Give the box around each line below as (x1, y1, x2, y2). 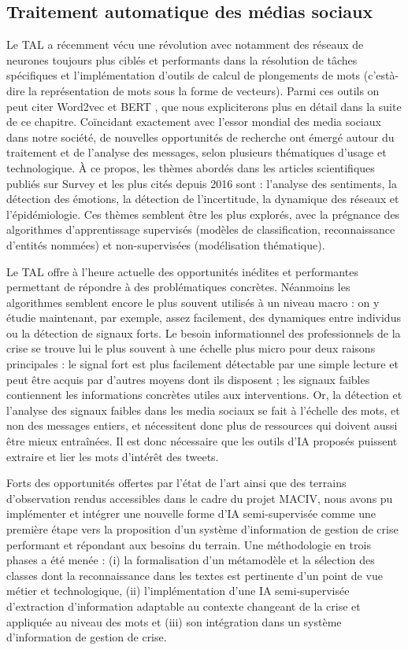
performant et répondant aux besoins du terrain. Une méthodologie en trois (6, 536, 371, 552)
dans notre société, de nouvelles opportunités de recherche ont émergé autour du (6, 128, 395, 145)
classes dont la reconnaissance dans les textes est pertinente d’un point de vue (6, 567, 383, 583)
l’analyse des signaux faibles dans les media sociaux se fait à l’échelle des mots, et (6, 401, 400, 418)
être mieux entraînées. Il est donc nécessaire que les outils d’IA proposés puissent (6, 433, 398, 449)
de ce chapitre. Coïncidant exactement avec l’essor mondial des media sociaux (6, 113, 381, 130)
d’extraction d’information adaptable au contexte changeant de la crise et (6, 597, 361, 614)
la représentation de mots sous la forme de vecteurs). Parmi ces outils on (28, 82, 380, 98)
